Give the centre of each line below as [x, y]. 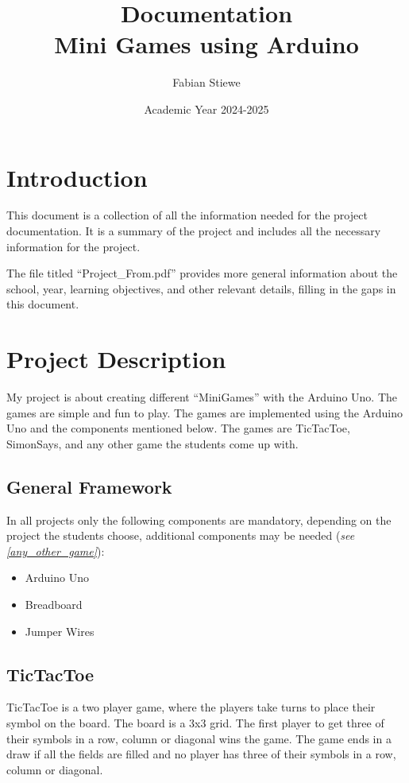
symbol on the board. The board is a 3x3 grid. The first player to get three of [195, 723]
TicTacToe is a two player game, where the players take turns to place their [191, 707]
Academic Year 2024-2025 [206, 109]
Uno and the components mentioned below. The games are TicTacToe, [178, 428]
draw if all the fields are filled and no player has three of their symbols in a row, [201, 754]
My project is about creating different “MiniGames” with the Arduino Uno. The [202, 397]
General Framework [89, 486]
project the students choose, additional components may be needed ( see [181, 535]
